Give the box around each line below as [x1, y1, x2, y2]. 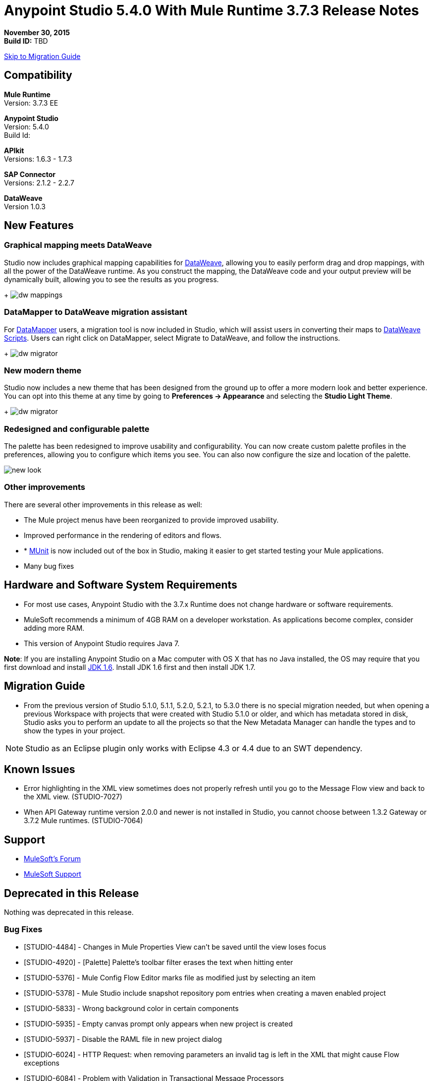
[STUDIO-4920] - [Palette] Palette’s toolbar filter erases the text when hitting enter [24, 958, 293, 966]
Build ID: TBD [4, 36, 48, 45]
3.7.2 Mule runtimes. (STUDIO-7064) [24, 816, 143, 825]
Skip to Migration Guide [4, 52, 81, 60]
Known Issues [4, 763, 75, 776]
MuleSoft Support [24, 870, 81, 879]
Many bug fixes [24, 561, 74, 570]
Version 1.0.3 [4, 202, 46, 211]
